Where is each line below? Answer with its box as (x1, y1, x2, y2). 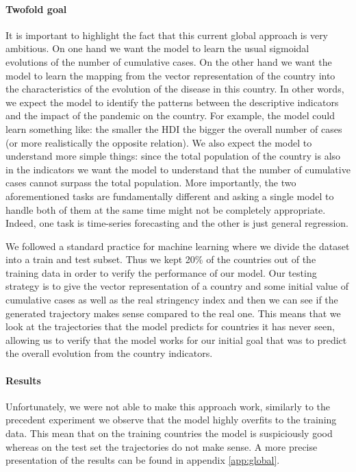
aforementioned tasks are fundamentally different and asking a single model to (5, 188, 334, 203)
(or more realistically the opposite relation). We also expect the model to (5, 135, 312, 149)
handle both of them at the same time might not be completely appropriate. (5, 202, 326, 216)
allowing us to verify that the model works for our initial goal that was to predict (5, 332, 347, 347)
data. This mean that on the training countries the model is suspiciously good (5, 426, 333, 440)
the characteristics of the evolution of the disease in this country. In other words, (5, 82, 344, 96)
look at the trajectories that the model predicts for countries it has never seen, (5, 319, 335, 334)
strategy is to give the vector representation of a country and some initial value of (5, 279, 348, 293)
